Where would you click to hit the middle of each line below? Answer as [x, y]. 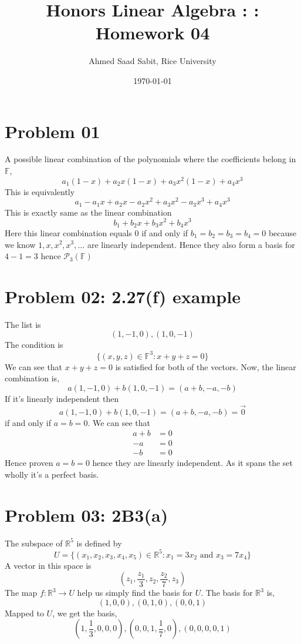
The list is [23, 324]
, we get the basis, [85, 613]
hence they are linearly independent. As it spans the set [192, 463]
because [283, 232]
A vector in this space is [48, 565]
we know [20, 244]
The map [21, 593]
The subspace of [34, 543]
